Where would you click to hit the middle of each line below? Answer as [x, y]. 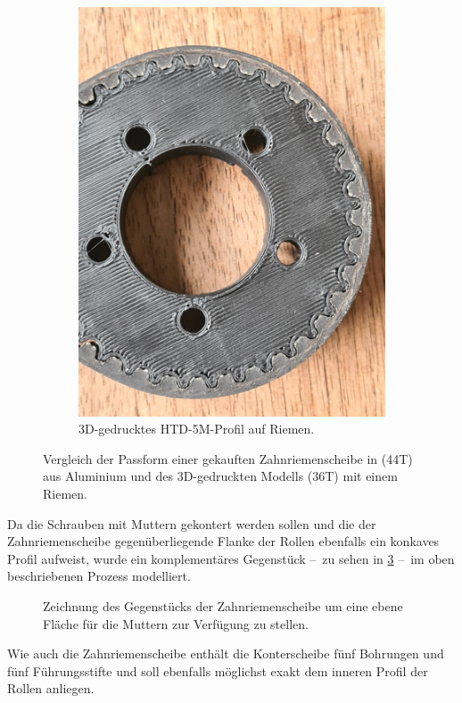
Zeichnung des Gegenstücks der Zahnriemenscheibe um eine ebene [223, 606]
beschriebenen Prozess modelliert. [99, 576]
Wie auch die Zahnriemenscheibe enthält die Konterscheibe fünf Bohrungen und [226, 653]
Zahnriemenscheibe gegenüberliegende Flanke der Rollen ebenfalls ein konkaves [223, 541]
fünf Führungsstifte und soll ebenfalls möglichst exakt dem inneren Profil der [218, 670]
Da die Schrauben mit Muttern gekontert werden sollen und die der [192, 523]
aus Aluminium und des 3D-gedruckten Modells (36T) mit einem [220, 476]
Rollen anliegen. [51, 688]
